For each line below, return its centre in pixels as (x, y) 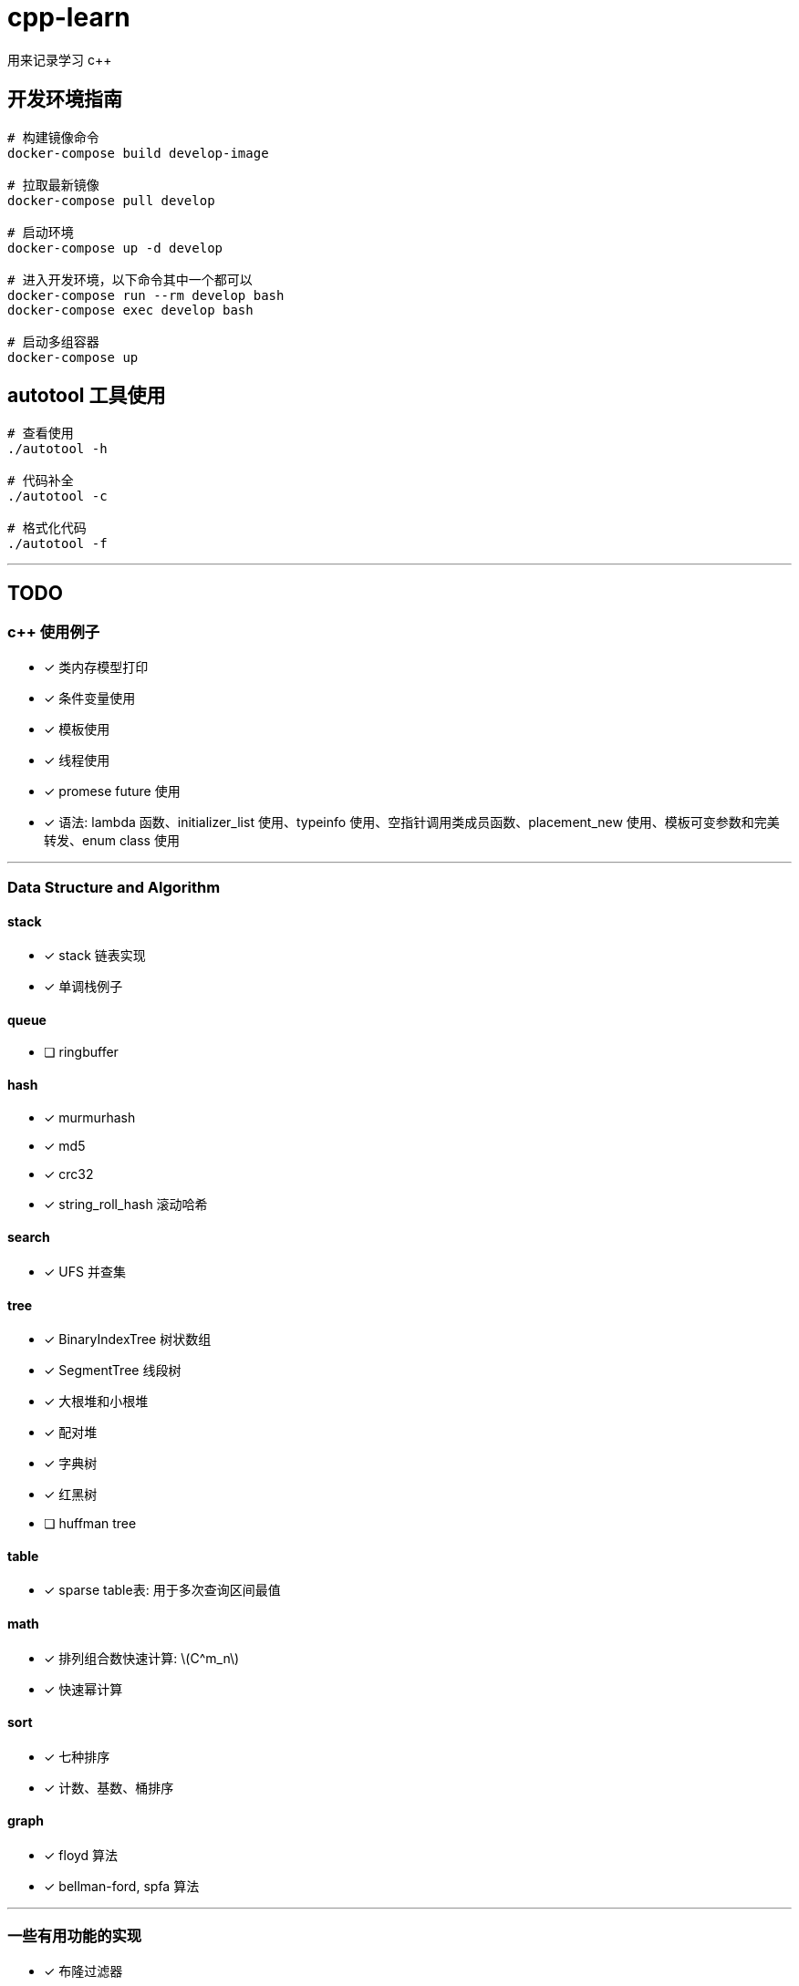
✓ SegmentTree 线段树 (113, 1371)
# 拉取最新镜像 (53, 185)
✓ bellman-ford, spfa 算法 (122, 1886)
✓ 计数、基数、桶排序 (109, 1787)
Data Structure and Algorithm (114, 888)
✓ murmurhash (90, 1117)
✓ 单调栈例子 (83, 987)
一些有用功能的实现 (75, 1936)
